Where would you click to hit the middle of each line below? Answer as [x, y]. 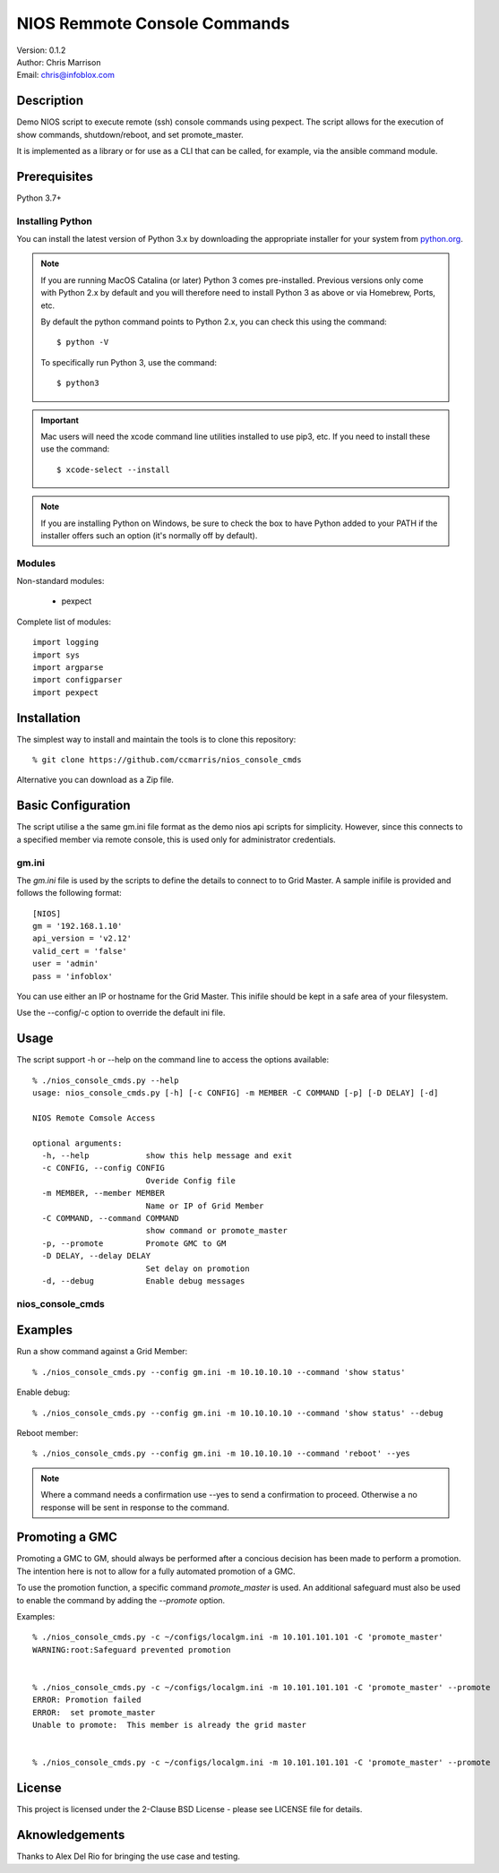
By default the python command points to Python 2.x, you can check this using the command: [214, 322]
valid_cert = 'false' [80, 951]
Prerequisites [55, 176]
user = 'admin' [66, 964]
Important [60, 420]
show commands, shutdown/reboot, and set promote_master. [130, 134]
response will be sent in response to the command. [135, 1507]
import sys [56, 655]
